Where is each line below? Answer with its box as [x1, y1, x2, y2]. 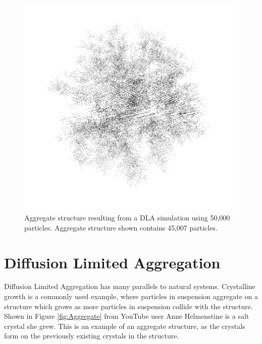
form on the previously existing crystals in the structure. [4, 330, 179, 341]
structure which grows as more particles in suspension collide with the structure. [4, 301, 253, 311]
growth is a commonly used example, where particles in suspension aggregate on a [4, 291, 258, 302]
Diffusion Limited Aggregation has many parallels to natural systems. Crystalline [4, 281, 255, 292]
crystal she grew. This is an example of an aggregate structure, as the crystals [4, 320, 245, 331]
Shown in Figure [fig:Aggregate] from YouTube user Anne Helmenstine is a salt [4, 311, 249, 321]
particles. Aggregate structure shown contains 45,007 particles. [24, 222, 218, 233]
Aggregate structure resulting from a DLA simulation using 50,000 [24, 212, 230, 223]
